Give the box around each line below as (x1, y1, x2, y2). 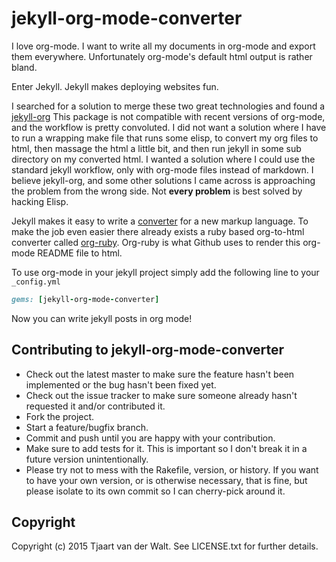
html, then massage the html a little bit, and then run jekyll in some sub (11, 142, 302, 154)
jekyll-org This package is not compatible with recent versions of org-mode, (11, 110, 326, 122)
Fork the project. (25, 410, 95, 422)
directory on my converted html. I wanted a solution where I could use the (11, 153, 316, 165)
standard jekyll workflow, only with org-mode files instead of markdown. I (11, 163, 314, 176)
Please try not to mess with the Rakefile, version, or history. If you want (25, 463, 319, 476)
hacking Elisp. (11, 195, 69, 207)
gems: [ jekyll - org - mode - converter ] (11, 294, 160, 304)
